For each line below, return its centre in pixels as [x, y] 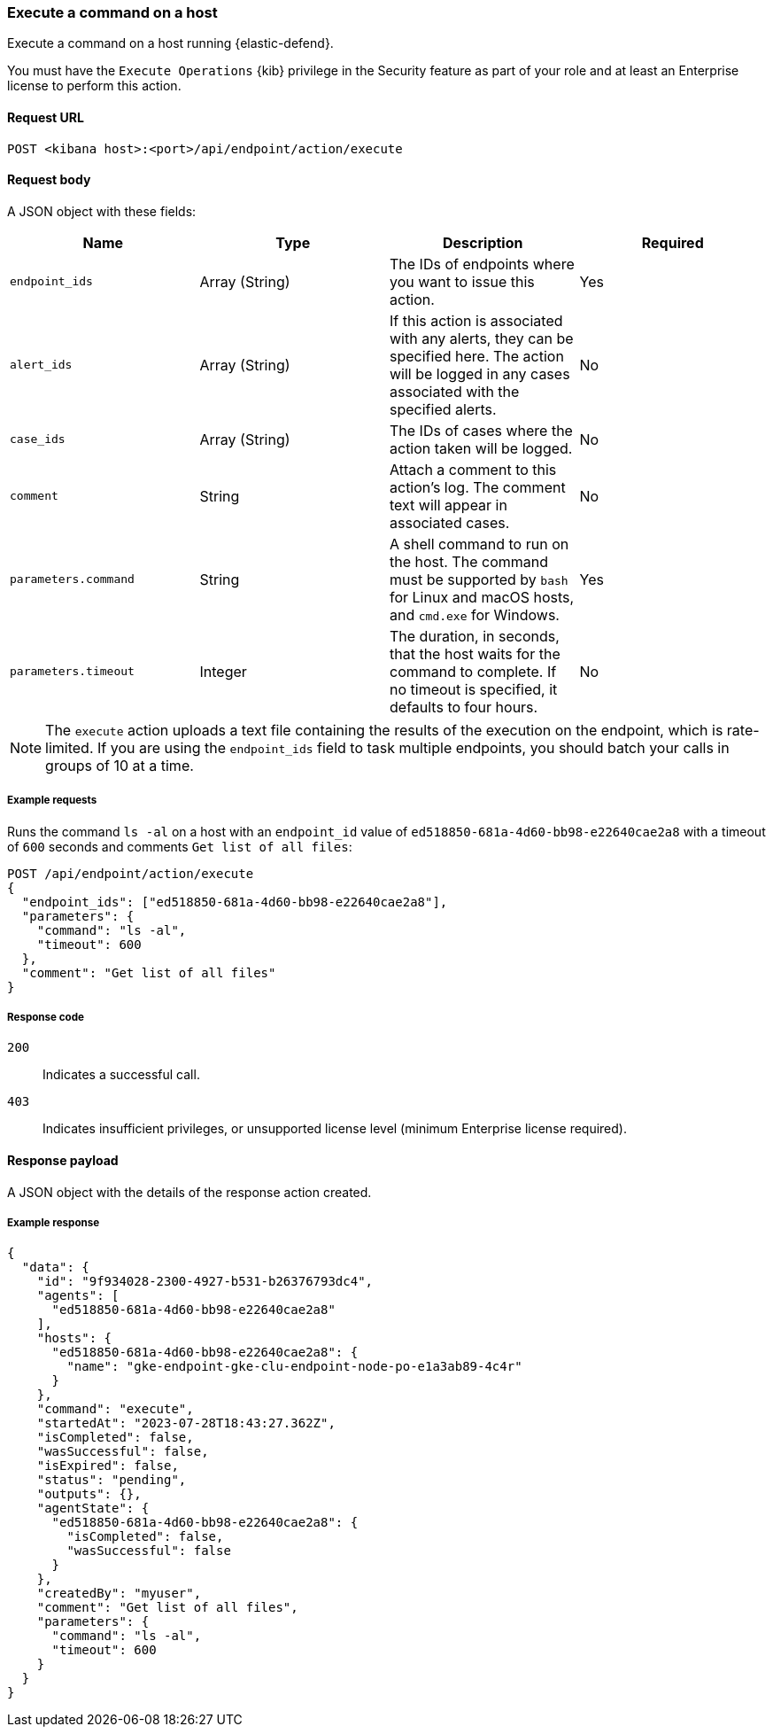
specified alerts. [443, 409]
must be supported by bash [479, 579]
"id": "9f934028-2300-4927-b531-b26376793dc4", [205, 1282]
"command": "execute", [115, 1409]
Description [483, 242]
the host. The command [469, 561]
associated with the [455, 391]
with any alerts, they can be [482, 338]
